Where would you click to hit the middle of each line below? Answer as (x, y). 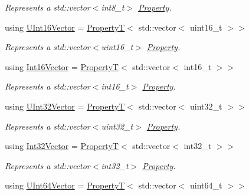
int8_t (113, 7)
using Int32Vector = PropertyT (62, 146)
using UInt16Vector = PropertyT (65, 27)
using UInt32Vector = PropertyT (65, 106)
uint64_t (206, 185)
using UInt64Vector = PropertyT (65, 185)
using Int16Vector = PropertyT (62, 66)
